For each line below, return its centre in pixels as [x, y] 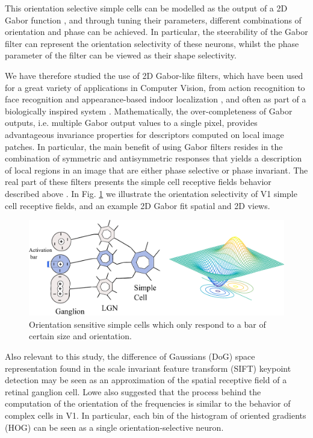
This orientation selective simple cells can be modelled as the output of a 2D [146, 8]
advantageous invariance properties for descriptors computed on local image [144, 134]
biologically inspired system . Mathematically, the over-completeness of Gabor [149, 111]
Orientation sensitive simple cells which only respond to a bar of [147, 324]
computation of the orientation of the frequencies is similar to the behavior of [148, 403]
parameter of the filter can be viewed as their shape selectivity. [121, 55]
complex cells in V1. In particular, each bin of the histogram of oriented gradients [156, 415]
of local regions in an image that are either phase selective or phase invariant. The [156, 170]
